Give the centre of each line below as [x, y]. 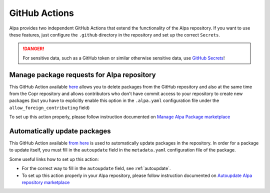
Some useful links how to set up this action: [54, 159]
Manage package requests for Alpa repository [82, 75]
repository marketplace [46, 182]
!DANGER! [33, 49]
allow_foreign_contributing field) [49, 107]
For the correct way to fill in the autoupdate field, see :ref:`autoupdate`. [96, 168]
